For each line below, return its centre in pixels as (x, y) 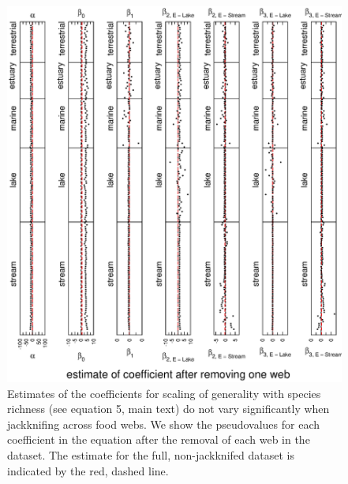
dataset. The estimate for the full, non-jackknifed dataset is (151, 455)
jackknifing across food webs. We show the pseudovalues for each (164, 424)
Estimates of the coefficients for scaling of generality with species (164, 393)
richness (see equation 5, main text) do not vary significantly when (168, 409)
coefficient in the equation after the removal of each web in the (159, 439)
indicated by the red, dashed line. (88, 470)
